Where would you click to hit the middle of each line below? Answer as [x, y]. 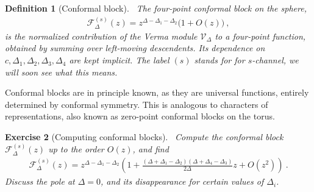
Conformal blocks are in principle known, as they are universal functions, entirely [157, 92]
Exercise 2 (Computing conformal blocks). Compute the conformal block [144, 137]
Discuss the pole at [40, 181]
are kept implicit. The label [119, 60]
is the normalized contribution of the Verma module [101, 36]
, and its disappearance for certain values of [182, 181]
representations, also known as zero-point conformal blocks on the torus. [140, 116]
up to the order [76, 149]
